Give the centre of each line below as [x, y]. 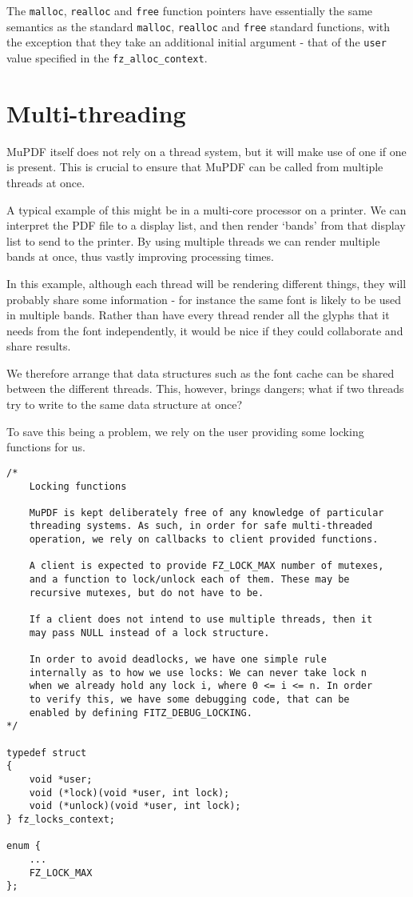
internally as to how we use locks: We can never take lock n [198, 673]
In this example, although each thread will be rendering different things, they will [206, 283]
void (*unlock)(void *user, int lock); [135, 806]
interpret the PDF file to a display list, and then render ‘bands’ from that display [206, 225]
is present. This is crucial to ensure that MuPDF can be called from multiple [195, 167]
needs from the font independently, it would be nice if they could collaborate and [205, 330]
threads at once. [46, 182]
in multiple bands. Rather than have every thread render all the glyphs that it [198, 315]
